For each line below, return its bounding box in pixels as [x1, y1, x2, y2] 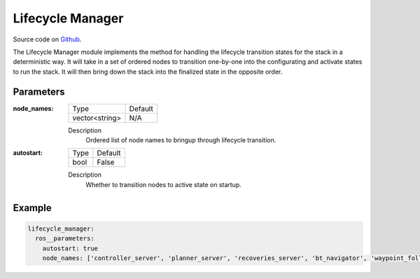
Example [13, 202, 52, 214]
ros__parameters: [35, 235, 94, 243]
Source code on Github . [13, 35, 82, 43]
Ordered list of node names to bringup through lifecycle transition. [85, 136, 276, 144]
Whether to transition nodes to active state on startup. [85, 180, 241, 189]
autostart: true [42, 244, 98, 252]
